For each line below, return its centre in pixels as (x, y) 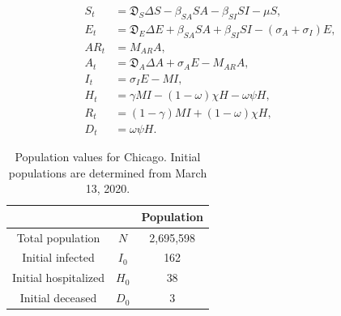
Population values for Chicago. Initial (108, 156)
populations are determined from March (108, 172)
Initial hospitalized (59, 278)
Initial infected (58, 257)
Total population (58, 237)
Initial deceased (58, 298)
